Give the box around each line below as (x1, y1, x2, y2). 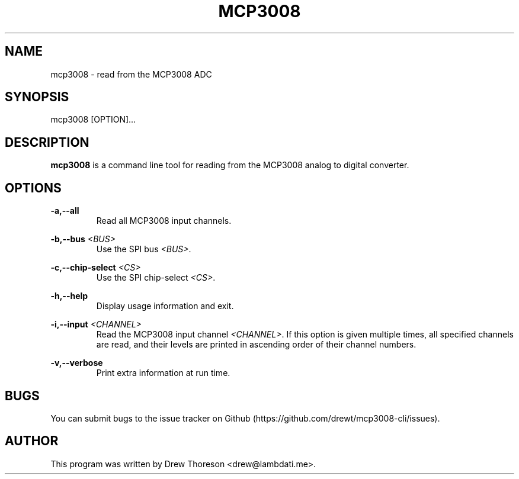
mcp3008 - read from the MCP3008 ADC (50, 69, 212, 79)
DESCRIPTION (5, 134, 89, 150)
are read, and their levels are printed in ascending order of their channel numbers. (96, 339, 417, 350)
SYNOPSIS (5, 89, 69, 105)
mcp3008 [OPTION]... (50, 114, 136, 125)
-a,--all (50, 205, 79, 216)
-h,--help (50, 291, 88, 301)
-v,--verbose (50, 358, 103, 368)
